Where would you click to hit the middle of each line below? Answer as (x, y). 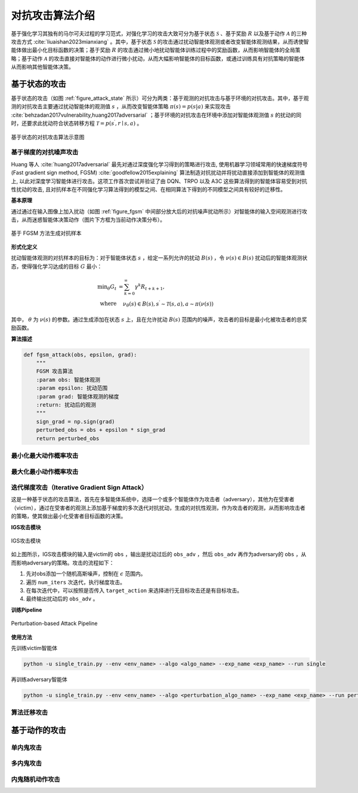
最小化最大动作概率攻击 (45, 456)
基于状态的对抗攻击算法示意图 (48, 137)
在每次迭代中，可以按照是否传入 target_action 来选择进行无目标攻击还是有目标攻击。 (134, 590)
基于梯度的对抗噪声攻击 (45, 152)
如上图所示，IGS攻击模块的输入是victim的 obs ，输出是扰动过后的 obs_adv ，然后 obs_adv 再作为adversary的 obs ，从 (159, 554)
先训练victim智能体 (34, 648)
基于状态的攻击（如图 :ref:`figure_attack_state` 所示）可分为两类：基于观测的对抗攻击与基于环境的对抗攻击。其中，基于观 (160, 98)
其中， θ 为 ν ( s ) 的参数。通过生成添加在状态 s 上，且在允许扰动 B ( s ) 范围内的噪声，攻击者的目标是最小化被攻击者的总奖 (159, 319)
